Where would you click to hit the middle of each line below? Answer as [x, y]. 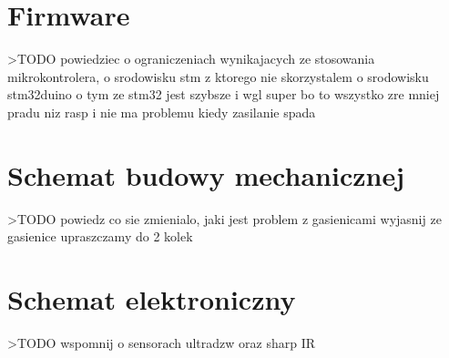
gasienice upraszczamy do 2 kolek [100, 236]
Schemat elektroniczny [152, 299]
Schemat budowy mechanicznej [206, 174]
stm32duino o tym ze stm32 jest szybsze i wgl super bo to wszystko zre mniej [224, 94]
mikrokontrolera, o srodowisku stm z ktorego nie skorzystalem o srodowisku [218, 76]
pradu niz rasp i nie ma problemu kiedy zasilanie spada [162, 112]
